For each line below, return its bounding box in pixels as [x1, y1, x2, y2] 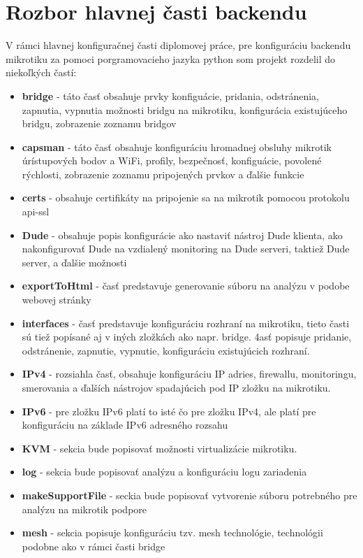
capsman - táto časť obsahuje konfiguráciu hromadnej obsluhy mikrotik [22, 139, 332, 154]
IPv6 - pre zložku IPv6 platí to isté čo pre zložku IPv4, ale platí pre [22, 403, 316, 418]
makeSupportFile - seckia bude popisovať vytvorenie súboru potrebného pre [22, 487, 357, 502]
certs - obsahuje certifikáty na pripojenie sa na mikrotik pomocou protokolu [22, 190, 350, 205]
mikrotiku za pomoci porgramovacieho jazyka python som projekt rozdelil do [6, 51, 336, 66]
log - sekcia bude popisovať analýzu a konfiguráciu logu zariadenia [22, 464, 307, 479]
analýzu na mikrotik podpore [22, 501, 147, 516]
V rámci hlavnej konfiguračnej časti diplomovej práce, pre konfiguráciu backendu [6, 38, 351, 52]
